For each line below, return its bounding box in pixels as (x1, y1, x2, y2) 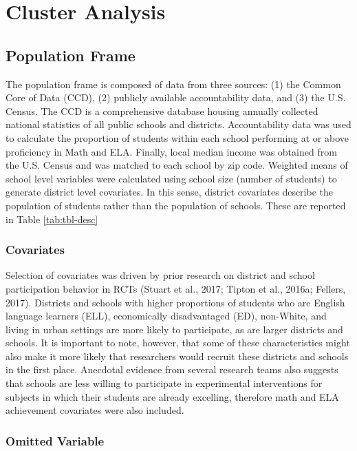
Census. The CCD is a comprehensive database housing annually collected (6, 103, 318, 118)
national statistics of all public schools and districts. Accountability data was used (6, 117, 351, 132)
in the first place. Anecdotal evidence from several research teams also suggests (6, 362, 338, 377)
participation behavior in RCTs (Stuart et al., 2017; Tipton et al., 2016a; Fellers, (6, 281, 346, 295)
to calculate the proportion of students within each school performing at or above (6, 130, 349, 145)
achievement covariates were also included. (6, 403, 184, 417)
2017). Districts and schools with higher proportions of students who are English (6, 295, 345, 309)
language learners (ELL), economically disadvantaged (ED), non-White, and (6, 308, 327, 323)
